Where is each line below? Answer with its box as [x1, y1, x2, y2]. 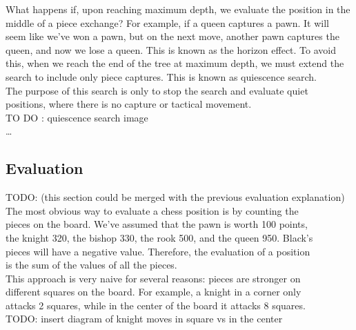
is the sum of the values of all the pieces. [6, 258, 177, 272]
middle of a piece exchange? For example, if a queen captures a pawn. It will [6, 15, 329, 30]
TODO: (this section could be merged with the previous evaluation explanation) [6, 190, 345, 204]
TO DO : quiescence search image [6, 110, 148, 124]
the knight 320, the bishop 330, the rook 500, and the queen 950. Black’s [6, 230, 313, 244]
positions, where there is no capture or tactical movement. [6, 97, 252, 111]
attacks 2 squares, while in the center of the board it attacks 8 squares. [6, 298, 306, 312]
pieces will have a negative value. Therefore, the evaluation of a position [6, 244, 310, 258]
